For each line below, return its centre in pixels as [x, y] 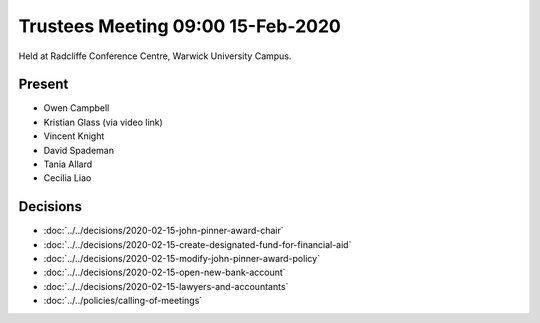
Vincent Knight [74, 136]
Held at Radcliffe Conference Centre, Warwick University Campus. [155, 56]
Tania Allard [68, 164]
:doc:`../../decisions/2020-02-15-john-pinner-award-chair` [163, 231]
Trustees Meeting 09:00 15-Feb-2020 [180, 26]
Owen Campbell [76, 108]
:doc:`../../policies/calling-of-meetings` [123, 301]
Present [43, 84]
